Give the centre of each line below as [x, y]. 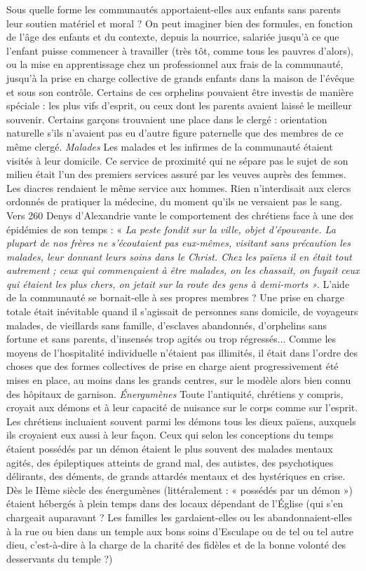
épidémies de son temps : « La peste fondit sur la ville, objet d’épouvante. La [171, 229]
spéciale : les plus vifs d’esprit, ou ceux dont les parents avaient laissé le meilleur [179, 105]
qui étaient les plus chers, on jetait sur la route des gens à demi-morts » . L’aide [178, 283]
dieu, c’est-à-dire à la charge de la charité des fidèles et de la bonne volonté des [176, 545]
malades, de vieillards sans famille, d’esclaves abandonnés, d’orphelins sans [167, 325]
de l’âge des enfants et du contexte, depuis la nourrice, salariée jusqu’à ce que [173, 37]
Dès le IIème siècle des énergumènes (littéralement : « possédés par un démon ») [179, 489]
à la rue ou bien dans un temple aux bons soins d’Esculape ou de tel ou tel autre [180, 531]
